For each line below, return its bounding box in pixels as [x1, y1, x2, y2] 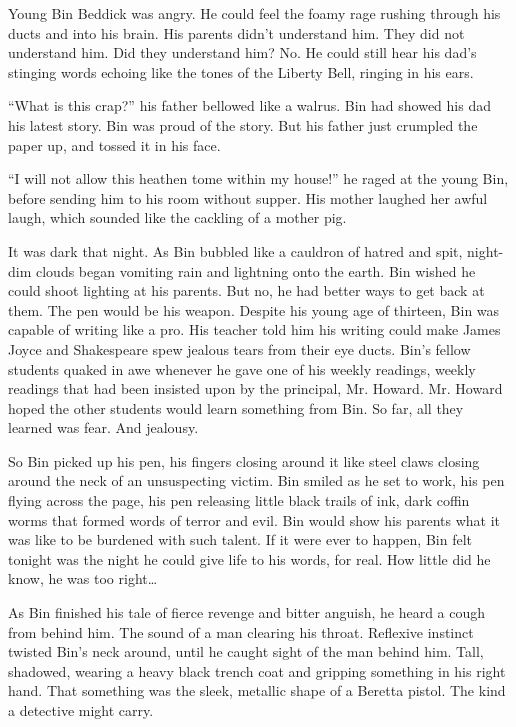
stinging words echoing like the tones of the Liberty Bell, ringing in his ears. [8, 61, 474, 82]
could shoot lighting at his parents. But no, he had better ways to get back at [8, 280, 485, 301]
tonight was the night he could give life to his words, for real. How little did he [8, 548, 491, 569]
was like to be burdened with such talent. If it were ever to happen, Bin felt [8, 529, 473, 550]
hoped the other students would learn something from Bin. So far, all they [8, 397, 464, 418]
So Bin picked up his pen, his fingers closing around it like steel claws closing [8, 450, 480, 471]
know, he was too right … [8, 568, 158, 589]
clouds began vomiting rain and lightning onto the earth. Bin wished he [35, 260, 476, 281]
